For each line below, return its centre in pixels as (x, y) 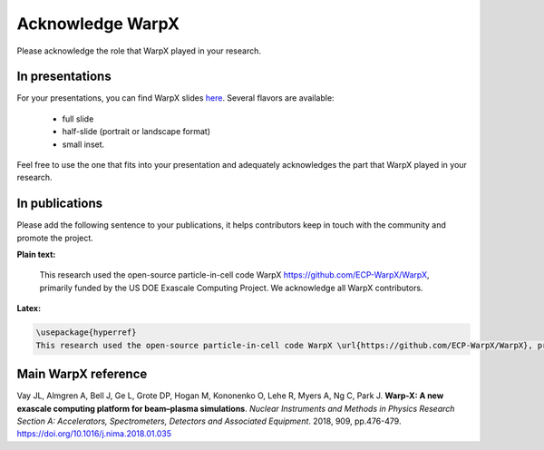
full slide (78, 119)
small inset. (83, 144)
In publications (60, 204)
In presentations (64, 77)
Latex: (29, 308)
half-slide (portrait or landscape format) (136, 132)
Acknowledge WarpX (98, 24)
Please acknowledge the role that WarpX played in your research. (139, 51)
